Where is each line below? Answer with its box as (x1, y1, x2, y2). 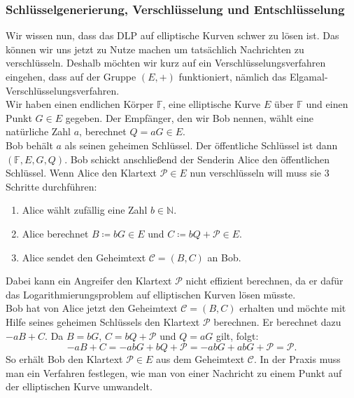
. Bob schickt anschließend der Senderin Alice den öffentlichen (64, 151, 330, 166)
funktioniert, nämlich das (178, 69, 287, 83)
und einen (306, 97, 348, 111)
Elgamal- (289, 69, 328, 83)
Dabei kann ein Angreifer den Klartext (6, 273, 172, 288)
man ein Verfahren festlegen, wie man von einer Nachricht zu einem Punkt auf (6, 365, 342, 380)
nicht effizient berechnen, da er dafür (185, 273, 344, 288)
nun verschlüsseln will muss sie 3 (190, 165, 330, 180)
